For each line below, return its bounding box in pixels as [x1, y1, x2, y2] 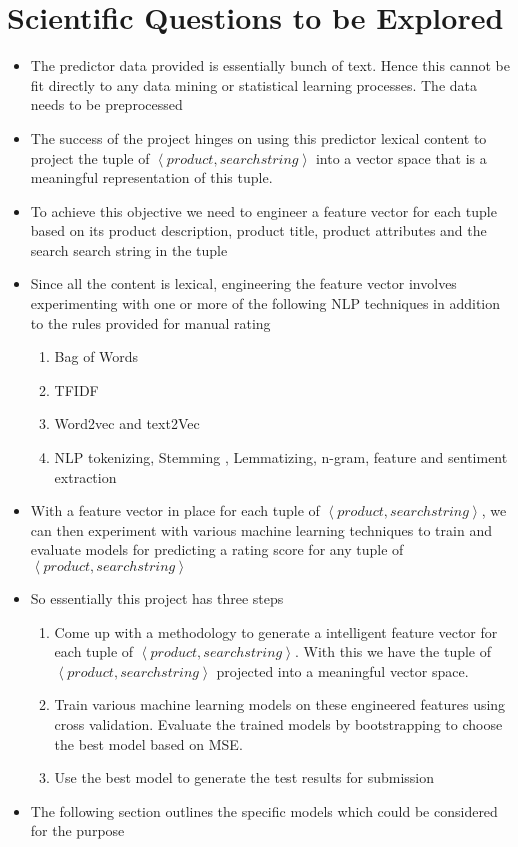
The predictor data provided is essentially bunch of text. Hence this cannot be [30, 55, 510, 76]
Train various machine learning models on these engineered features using [54, 694, 506, 715]
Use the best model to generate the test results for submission [54, 767, 435, 788]
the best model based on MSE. [54, 733, 243, 754]
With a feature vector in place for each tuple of [30, 500, 320, 521]
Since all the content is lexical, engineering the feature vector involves [30, 273, 457, 294]
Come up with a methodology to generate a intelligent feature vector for [54, 621, 498, 642]
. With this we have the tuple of [294, 641, 492, 662]
